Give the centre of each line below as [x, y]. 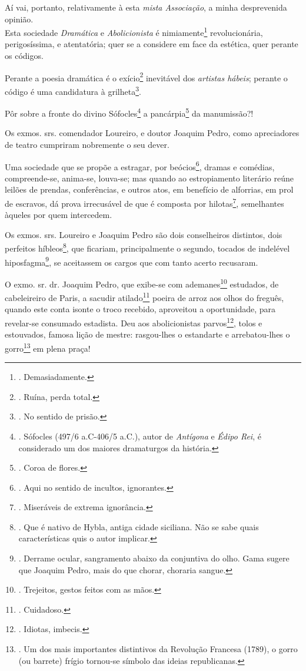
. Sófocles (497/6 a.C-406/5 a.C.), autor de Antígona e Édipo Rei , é [140, 436]
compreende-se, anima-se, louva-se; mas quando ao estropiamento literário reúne [149, 178]
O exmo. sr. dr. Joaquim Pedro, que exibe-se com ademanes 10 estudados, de [142, 283]
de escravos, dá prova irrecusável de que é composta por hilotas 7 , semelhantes [144, 202]
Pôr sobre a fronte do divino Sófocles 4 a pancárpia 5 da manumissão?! [129, 112]
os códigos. [24, 56]
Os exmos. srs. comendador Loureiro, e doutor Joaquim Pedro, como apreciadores [152, 133]
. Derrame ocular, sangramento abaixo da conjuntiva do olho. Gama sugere [154, 558]
